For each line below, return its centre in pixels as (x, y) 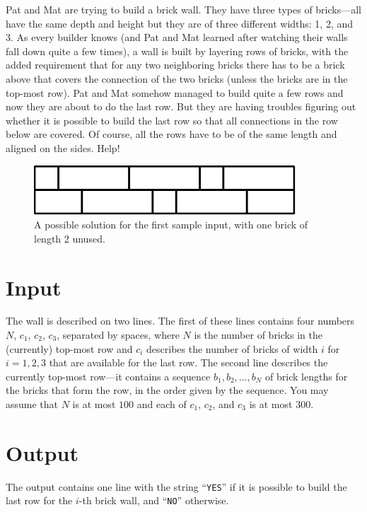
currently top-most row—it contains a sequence (108, 376)
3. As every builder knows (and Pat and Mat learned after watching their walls (177, 37)
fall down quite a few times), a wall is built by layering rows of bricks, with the (177, 51)
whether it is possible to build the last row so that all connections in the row (172, 120)
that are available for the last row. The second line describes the (188, 362)
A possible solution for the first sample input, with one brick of (171, 225)
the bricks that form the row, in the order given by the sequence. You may (167, 390)
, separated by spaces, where (118, 335)
